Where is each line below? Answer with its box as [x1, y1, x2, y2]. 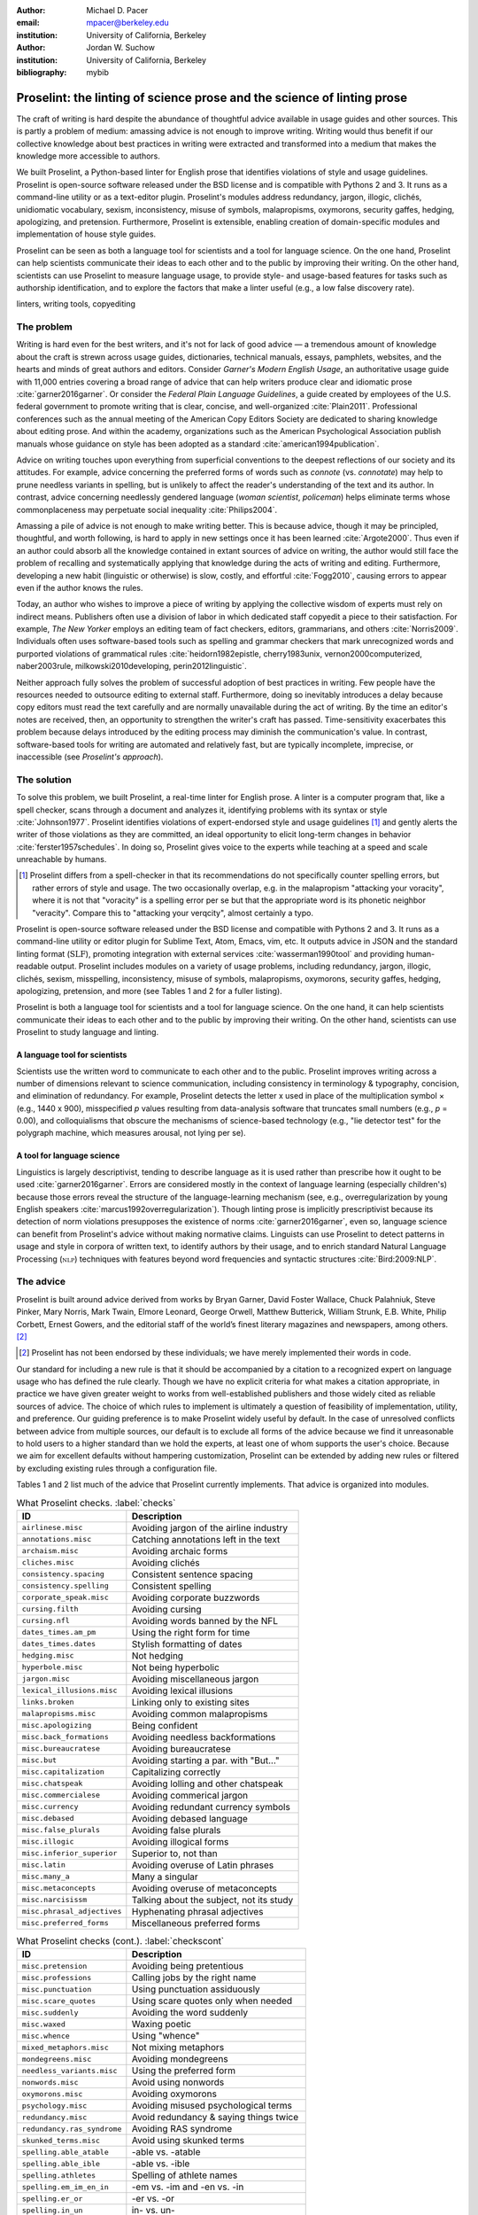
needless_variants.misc [21, 2065, 118, 2075]
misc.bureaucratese [21, 1744, 101, 1753]
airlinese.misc [21, 1523, 83, 1533]
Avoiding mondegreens [131, 2053, 229, 2065]
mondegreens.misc [21, 2054, 92, 2063]
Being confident [131, 1719, 198, 1731]
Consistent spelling [131, 1580, 212, 1592]
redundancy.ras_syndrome [21, 2124, 122, 2133]
